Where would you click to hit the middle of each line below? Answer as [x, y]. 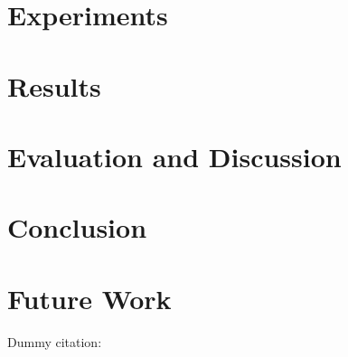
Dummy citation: [55, 341]
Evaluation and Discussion [174, 156]
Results [54, 85]
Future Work [89, 298]
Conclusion [77, 227]
